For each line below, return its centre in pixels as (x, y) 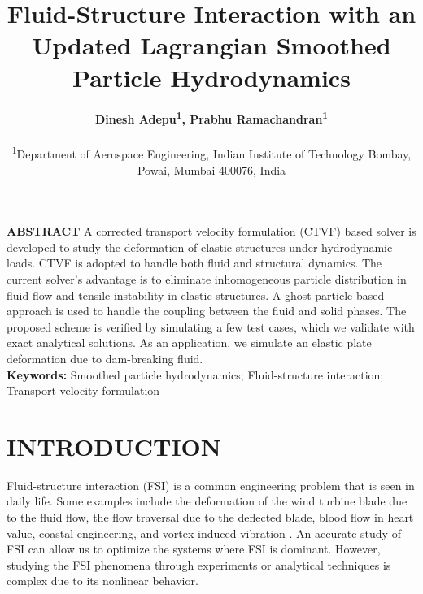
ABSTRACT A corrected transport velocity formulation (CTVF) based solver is (211, 231)
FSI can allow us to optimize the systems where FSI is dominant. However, (194, 549)
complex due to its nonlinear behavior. (102, 581)
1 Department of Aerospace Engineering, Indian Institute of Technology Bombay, (211, 152)
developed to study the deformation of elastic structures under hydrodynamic (200, 247)
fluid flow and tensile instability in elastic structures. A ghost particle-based (196, 295)
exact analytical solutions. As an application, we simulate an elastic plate (189, 343)
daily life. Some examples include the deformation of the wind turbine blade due (207, 501)
